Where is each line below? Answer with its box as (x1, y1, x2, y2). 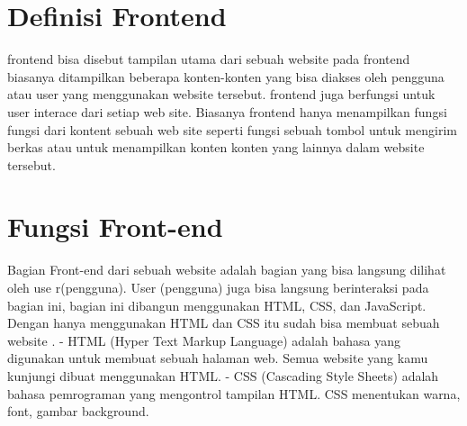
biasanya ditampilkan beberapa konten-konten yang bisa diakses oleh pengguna (7, 67, 445, 86)
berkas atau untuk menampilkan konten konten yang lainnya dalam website (7, 138, 425, 157)
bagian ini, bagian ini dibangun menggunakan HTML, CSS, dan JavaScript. (7, 295, 427, 314)
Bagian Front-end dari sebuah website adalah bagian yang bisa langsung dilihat (7, 260, 446, 279)
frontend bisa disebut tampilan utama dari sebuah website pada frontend (7, 50, 410, 68)
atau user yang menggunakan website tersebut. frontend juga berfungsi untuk (7, 85, 436, 104)
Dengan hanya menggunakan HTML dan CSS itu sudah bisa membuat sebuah (7, 313, 440, 332)
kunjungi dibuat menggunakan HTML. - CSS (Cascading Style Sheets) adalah (7, 366, 439, 385)
